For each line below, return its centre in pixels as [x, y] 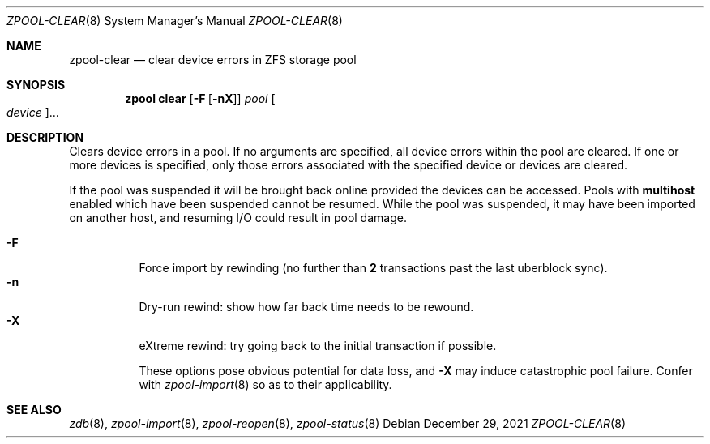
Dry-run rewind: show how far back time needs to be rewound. [306, 307]
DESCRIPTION [45, 137]
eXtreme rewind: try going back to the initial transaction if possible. [318, 346]
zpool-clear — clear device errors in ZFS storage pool [213, 60]
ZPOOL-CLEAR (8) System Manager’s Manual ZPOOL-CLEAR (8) [175, 21]
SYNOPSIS [36, 85]
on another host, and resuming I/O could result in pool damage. [238, 218]
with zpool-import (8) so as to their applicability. [265, 384]
